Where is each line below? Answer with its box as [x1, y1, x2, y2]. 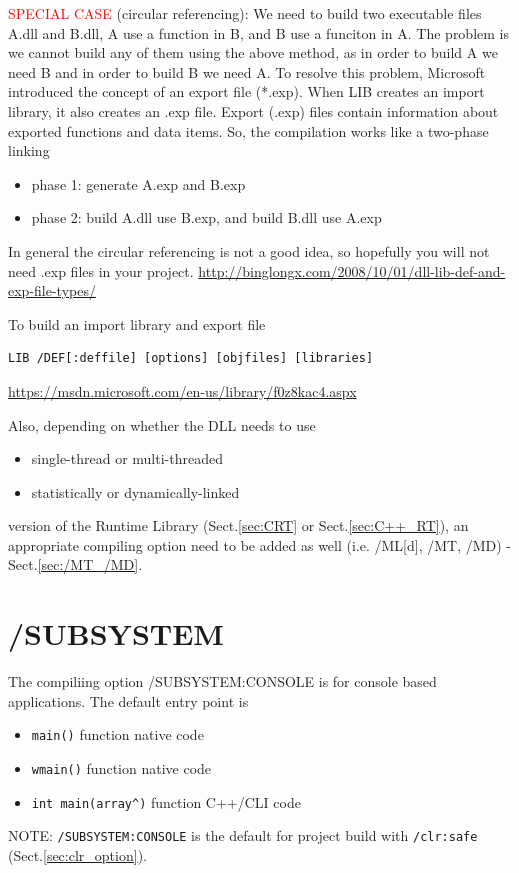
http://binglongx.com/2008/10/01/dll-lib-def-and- [198, 260, 506, 281]
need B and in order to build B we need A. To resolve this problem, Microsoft [8, 61, 486, 82]
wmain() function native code [31, 758, 212, 779]
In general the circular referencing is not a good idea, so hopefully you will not [8, 240, 490, 261]
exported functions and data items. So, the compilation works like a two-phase [8, 120, 489, 141]
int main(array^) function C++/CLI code [31, 791, 301, 812]
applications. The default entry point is [8, 690, 249, 711]
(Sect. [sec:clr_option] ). [8, 845, 147, 865]
